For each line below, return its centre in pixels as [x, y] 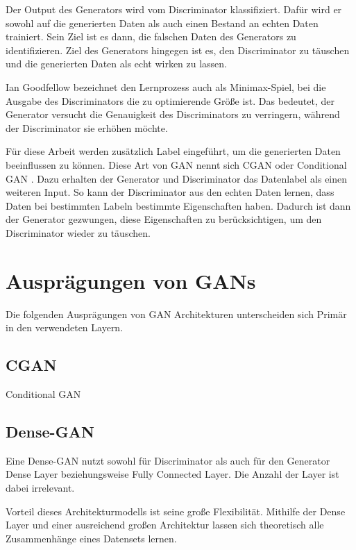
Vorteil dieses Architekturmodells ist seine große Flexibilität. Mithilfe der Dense [176, 511]
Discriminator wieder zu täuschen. [78, 232]
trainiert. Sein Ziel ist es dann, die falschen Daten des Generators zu [151, 36]
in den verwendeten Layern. [65, 327]
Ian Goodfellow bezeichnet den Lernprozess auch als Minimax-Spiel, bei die [166, 86]
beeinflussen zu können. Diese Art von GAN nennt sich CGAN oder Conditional [176, 164]
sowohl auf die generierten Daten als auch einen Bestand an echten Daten [162, 23]
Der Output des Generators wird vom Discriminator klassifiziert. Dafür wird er [174, 9]
